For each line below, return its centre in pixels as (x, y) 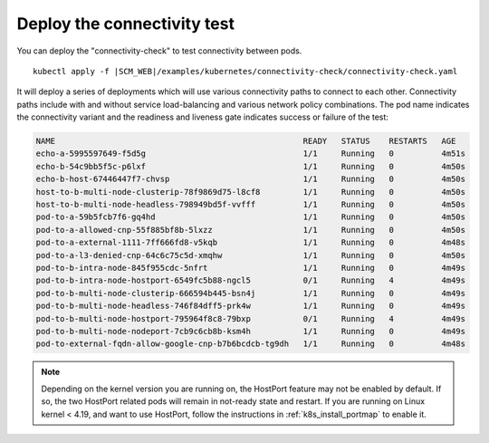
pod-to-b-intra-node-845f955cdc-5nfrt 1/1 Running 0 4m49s (251, 268)
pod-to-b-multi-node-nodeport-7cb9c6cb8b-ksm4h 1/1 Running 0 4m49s (251, 331)
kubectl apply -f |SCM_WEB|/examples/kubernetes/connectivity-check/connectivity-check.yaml (245, 71)
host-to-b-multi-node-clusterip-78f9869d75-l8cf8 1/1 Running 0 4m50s (251, 192)
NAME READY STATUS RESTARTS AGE (246, 141)
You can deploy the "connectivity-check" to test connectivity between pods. (159, 51)
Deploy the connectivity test (126, 24)
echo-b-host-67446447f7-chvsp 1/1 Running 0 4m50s (251, 179)
